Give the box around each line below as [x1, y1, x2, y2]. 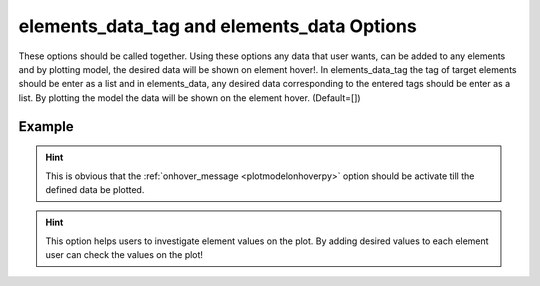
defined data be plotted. [45, 183, 145, 195]
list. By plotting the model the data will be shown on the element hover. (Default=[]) [18, 91, 361, 104]
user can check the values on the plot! [45, 249, 204, 261]
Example [18, 118, 74, 135]
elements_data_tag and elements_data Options [18, 15, 417, 37]
